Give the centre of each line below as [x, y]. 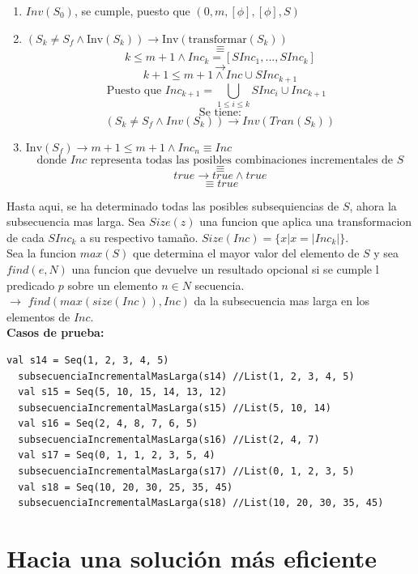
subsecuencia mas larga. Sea [76, 221]
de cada [26, 237]
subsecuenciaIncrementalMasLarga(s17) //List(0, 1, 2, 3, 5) [186, 472]
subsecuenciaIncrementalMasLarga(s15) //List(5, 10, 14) [175, 408]
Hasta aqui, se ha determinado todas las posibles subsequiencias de [173, 205]
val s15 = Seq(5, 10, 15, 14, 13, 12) [123, 392]
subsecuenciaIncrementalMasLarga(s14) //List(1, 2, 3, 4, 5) [186, 376]
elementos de [38, 316]
